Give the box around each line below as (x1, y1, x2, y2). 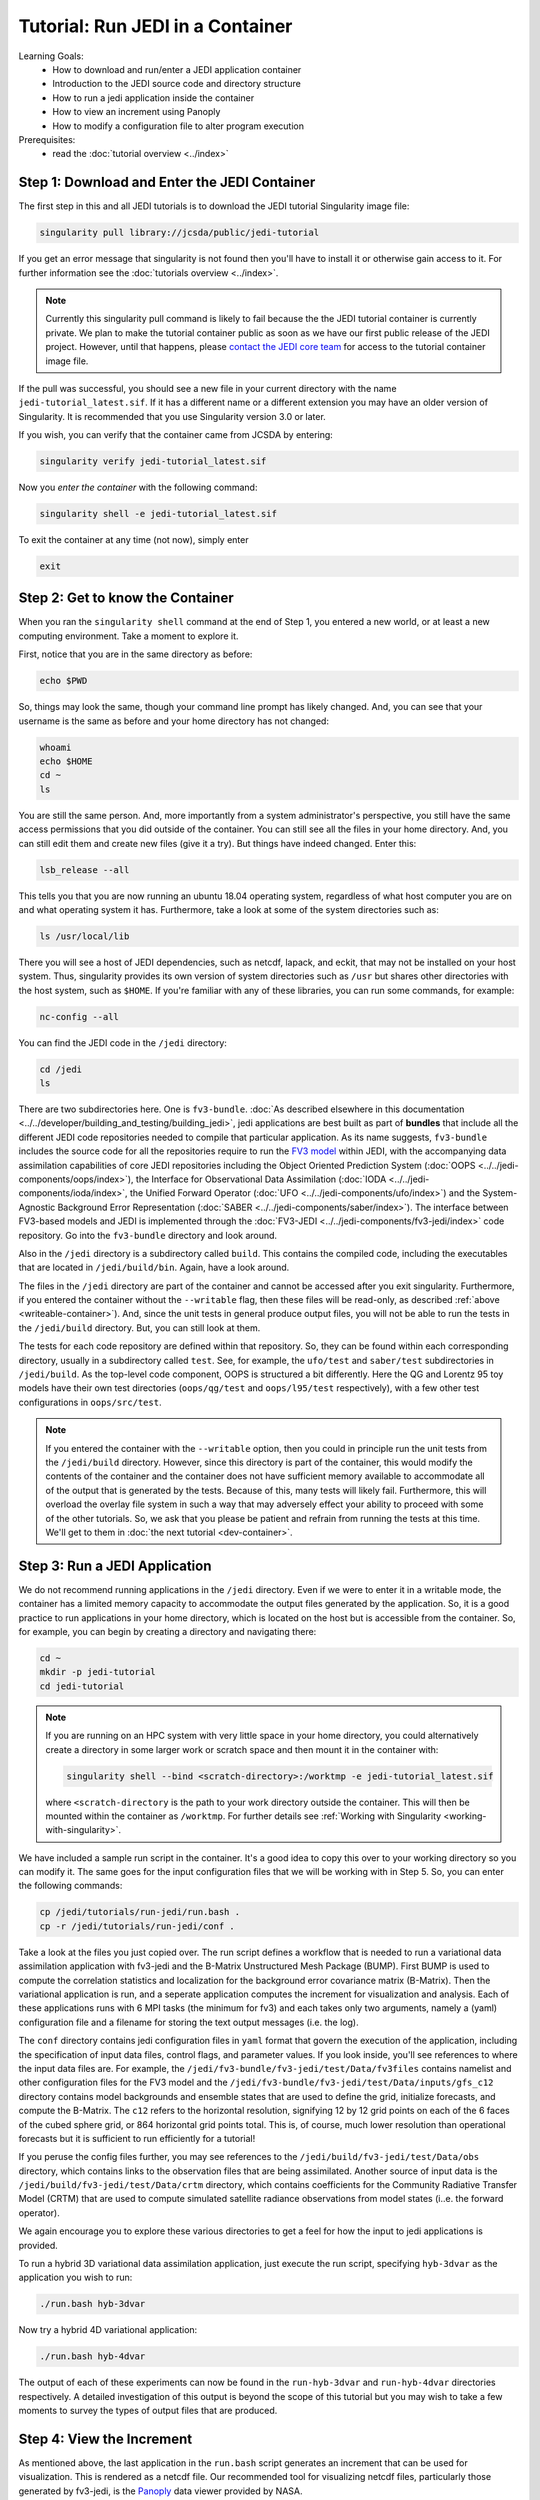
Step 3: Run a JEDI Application (18, 1557, 212, 1574)
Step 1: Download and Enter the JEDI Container (18, 174, 316, 191)
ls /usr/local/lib (39, 930, 130, 942)
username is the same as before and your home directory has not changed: (18, 715, 330, 727)
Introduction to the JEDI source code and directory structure (52, 78, 302, 90)
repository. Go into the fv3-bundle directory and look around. (18, 1229, 278, 1241)
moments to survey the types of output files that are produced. (18, 2405, 278, 2417)
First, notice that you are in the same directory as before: (18, 648, 253, 660)
